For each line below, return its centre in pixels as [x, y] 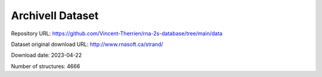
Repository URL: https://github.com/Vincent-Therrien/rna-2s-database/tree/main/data [117, 33]
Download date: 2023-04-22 [47, 55]
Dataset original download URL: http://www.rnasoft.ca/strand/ [87, 44]
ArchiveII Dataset [55, 16]
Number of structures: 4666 [46, 66]
